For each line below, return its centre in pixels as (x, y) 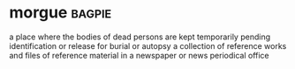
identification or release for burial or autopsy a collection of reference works (148, 45)
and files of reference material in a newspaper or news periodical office (139, 55)
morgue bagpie (61, 13)
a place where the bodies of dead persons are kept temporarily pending (140, 37)
